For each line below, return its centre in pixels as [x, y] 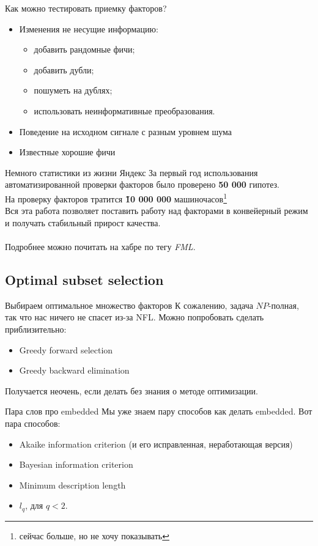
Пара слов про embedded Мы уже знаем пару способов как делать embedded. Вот [159, 411]
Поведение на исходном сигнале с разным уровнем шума [126, 131]
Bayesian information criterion [76, 464]
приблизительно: [36, 329]
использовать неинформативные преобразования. [124, 110]
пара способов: [33, 423]
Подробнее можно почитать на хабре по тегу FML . [100, 246]
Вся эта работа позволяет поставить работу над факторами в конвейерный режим [157, 211]
